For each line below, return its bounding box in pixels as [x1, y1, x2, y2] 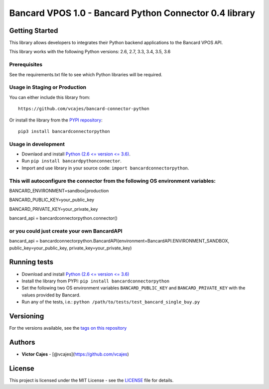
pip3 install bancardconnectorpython [18, 129, 111, 134]
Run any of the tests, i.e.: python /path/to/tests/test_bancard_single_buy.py [21, 299, 200, 305]
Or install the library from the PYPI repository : [9, 117, 103, 123]
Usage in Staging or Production [9, 84, 87, 91]
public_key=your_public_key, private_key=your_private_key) [9, 245, 132, 251]
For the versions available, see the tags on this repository [9, 325, 127, 331]
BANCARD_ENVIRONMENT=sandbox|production [9, 187, 109, 194]
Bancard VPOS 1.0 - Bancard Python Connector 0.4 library [9, 7, 256, 18]
